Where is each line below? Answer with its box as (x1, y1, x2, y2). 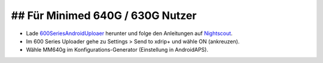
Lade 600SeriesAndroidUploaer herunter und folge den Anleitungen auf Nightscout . (26, 30, 233, 37)
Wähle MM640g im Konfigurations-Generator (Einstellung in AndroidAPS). (26, 46, 209, 53)
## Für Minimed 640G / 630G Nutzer (11, 9, 197, 22)
